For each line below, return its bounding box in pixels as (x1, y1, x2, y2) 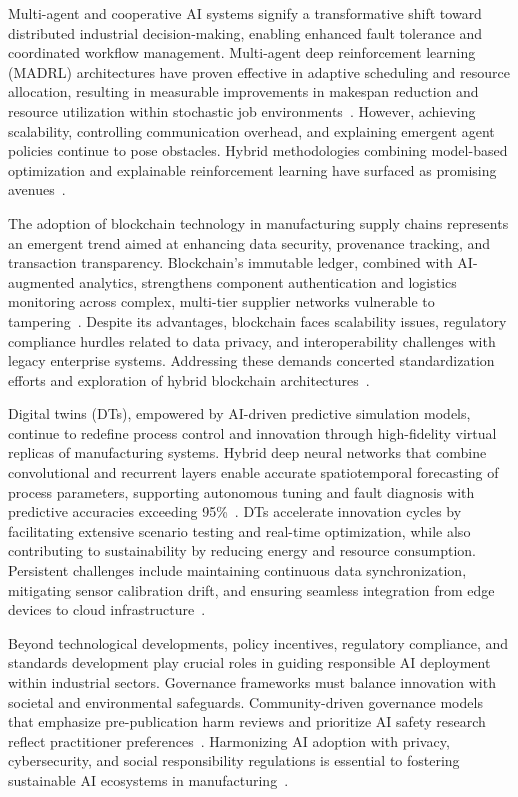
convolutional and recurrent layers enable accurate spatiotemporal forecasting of (8, 462, 499, 483)
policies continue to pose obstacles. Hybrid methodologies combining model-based (8, 140, 508, 161)
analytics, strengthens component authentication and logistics (79, 271, 457, 292)
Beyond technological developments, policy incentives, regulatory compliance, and (8, 632, 509, 653)
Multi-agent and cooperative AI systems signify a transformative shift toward (8, 3, 482, 23)
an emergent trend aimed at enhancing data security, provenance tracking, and (8, 232, 491, 253)
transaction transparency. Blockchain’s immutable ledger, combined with (8, 252, 453, 273)
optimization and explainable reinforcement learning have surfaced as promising (8, 159, 497, 180)
